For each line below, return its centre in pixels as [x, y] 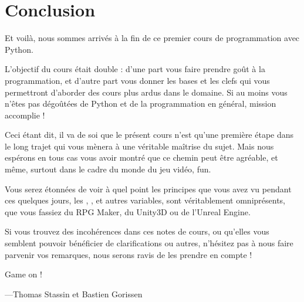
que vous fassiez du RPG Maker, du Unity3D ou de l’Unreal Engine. [128, 211]
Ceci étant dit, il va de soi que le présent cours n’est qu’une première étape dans [149, 135]
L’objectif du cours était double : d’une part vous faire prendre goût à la [135, 69]
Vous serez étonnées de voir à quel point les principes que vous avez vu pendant [148, 189]
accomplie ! [25, 115]
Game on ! [23, 274]
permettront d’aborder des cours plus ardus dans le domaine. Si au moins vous [146, 92]
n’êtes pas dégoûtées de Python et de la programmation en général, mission [141, 104]
